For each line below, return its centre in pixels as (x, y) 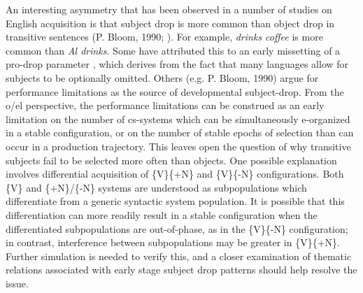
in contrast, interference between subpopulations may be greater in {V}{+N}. (173, 242)
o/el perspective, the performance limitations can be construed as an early (165, 105)
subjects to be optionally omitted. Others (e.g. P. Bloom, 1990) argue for (162, 77)
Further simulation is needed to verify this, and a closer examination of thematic (179, 256)
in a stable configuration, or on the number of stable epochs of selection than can (180, 133)
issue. (17, 283)
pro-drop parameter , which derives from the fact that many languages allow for (177, 64)
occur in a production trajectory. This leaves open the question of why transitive (178, 146)
